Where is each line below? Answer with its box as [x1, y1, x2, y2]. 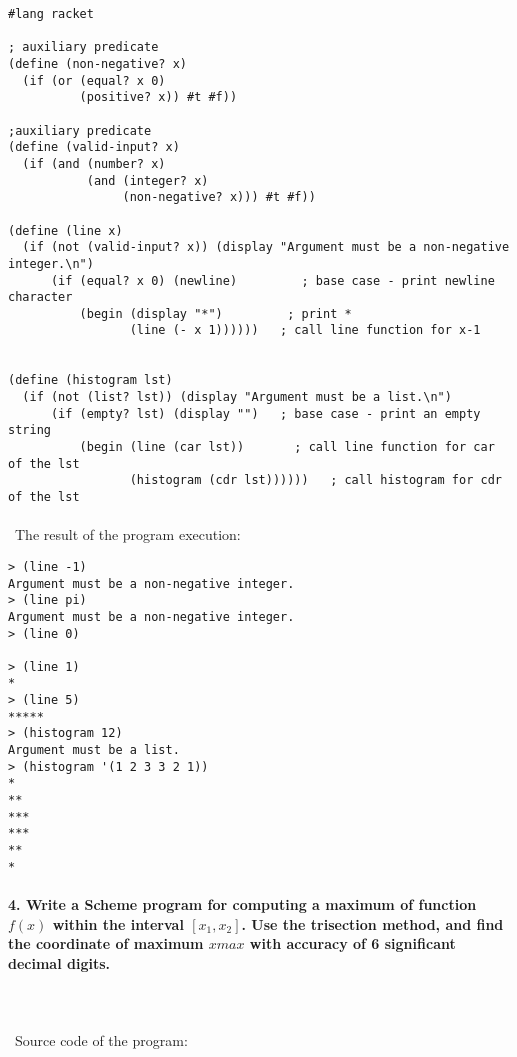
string [8, 423, 51, 438]
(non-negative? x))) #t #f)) [122, 190, 316, 205]
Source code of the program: [14, 1030, 188, 1051]
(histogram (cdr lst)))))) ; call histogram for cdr [129, 473, 502, 488]
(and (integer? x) [86, 173, 209, 188]
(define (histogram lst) [8, 373, 173, 388]
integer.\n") [8, 256, 94, 271]
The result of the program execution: [14, 524, 241, 545]
